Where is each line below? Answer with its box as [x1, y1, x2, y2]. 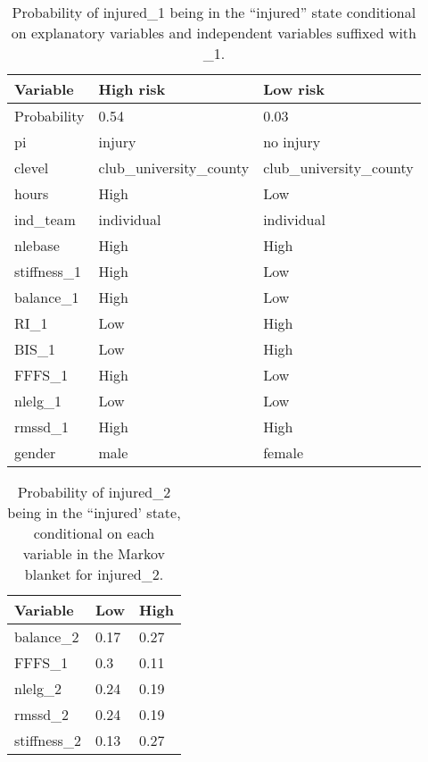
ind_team [14, 209, 76, 230]
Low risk [263, 79, 325, 99]
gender [14, 442, 56, 463]
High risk [98, 79, 166, 99]
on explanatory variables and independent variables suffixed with [11, 22, 416, 43]
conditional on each [33, 523, 155, 543]
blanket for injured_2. [24, 564, 164, 584]
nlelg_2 [14, 678, 62, 699]
